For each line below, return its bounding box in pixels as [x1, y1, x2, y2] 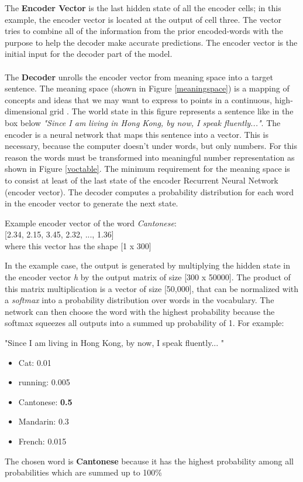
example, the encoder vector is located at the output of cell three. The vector [5, 13, 282, 25]
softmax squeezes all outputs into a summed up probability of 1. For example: [5, 317, 284, 329]
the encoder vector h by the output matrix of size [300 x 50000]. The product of [5, 271, 291, 283]
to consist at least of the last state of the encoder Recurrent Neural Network [5, 174, 278, 186]
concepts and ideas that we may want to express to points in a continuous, [5, 93, 273, 106]
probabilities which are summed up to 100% [5, 466, 162, 478]
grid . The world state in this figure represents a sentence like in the [50, 105, 294, 117]
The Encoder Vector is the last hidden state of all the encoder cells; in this [5, 2, 281, 13]
